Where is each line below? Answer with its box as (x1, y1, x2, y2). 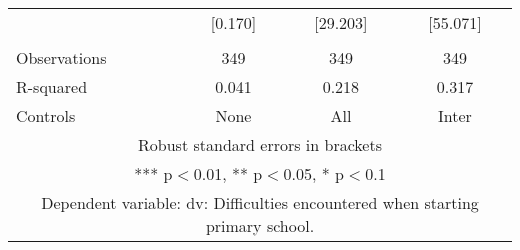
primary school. (205, 214, 315, 237)
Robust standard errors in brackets (138, 133, 382, 156)
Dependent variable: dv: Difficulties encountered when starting (41, 191, 479, 214)
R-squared (16, 75, 88, 98)
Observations (16, 46, 107, 69)
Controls (16, 104, 76, 127)
